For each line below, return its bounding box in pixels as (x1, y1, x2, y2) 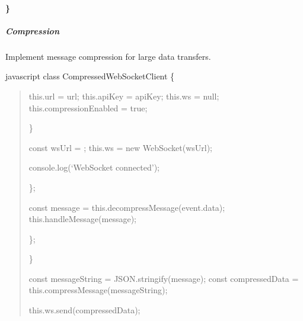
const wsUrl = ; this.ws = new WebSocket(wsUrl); (28, 141, 213, 153)
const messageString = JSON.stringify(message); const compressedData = (28, 272, 299, 284)
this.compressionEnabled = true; (28, 101, 148, 114)
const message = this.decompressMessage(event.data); (28, 201, 225, 213)
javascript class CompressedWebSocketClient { (5, 70, 175, 82)
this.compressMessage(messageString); (28, 284, 168, 296)
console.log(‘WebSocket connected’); (28, 161, 160, 174)
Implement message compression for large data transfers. (5, 50, 211, 62)
